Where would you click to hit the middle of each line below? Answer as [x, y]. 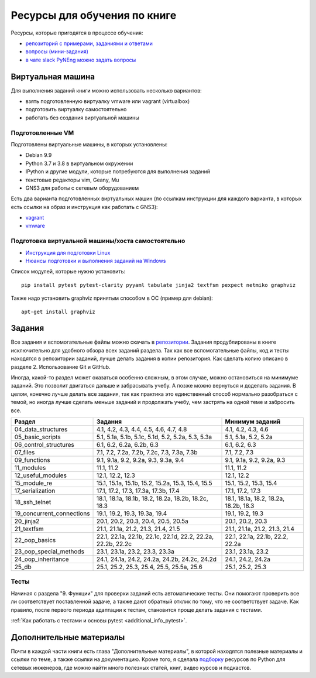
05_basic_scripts [37, 437]
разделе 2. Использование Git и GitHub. [61, 367]
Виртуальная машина [53, 76]
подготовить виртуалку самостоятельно [76, 109]
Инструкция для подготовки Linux [68, 252]
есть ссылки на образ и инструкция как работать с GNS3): [84, 207]
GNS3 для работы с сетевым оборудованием [82, 188]
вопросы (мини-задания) [57, 52]
